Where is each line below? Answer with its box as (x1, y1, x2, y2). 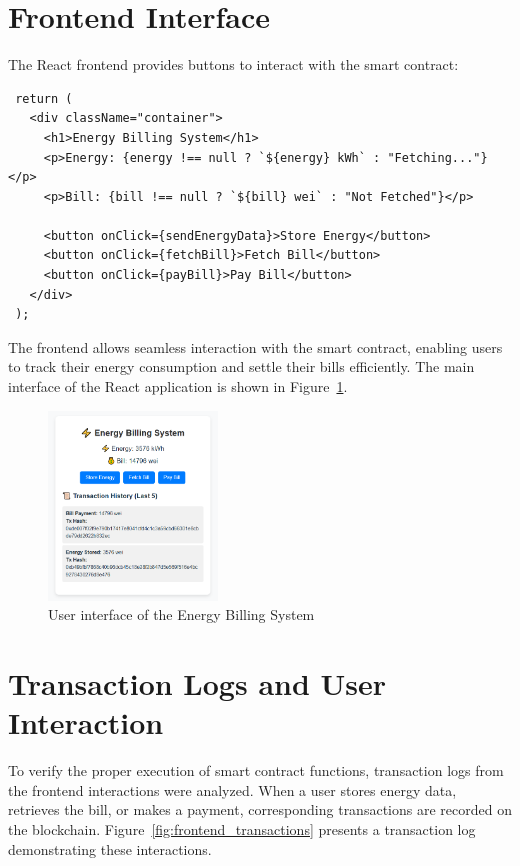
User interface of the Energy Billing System (48, 604, 315, 625)
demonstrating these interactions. (8, 838, 212, 859)
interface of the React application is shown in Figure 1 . (8, 376, 348, 397)
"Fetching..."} (387, 150, 488, 165)
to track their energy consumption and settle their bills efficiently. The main (8, 356, 475, 377)
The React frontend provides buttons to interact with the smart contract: (8, 54, 459, 75)
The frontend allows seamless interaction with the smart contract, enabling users (8, 336, 503, 357)
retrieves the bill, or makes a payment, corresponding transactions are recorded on (8, 799, 512, 820)
